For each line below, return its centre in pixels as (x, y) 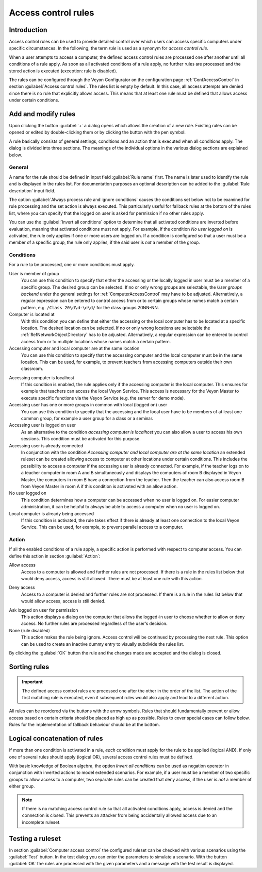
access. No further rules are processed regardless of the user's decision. (94, 623)
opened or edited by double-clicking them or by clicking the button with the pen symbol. (97, 132)
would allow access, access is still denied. (63, 601)
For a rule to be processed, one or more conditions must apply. (72, 265)
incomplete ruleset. (41, 822)
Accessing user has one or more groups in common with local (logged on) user (88, 405)
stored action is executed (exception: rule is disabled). (63, 71)
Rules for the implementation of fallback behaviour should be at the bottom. (84, 725)
